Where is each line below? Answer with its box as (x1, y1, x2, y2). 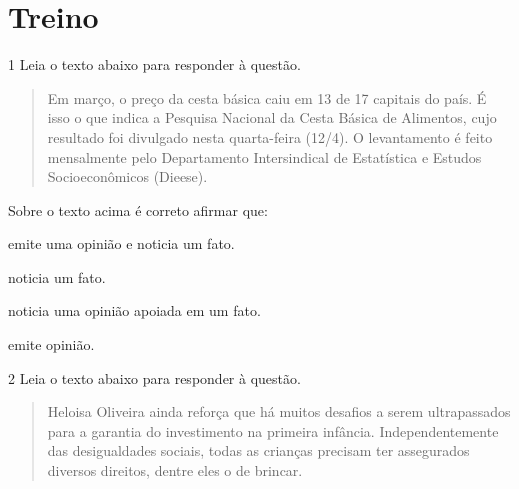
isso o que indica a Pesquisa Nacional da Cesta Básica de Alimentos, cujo (47, 107, 497, 128)
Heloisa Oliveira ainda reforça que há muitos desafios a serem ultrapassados (47, 401, 511, 422)
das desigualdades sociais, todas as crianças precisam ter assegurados (47, 440, 470, 461)
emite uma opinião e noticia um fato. (8, 233, 235, 254)
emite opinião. (8, 334, 95, 355)
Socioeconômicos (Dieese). (47, 166, 208, 187)
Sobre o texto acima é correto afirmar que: (8, 199, 268, 220)
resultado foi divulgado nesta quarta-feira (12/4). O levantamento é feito (47, 126, 493, 147)
